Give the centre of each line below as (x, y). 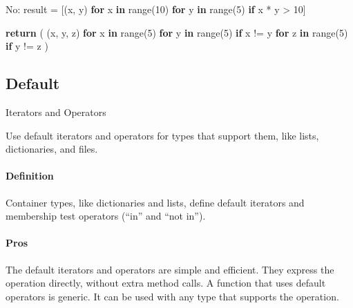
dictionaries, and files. (52, 149)
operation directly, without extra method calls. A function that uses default (166, 283)
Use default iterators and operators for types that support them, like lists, (162, 135)
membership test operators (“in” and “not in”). (106, 216)
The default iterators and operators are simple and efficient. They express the (170, 269)
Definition (30, 176)
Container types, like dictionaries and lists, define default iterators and (155, 202)
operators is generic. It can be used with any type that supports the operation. (172, 296)
